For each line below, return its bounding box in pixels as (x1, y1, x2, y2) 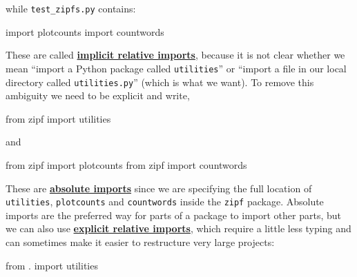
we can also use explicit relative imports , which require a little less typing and (6, 221, 351, 236)
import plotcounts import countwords (6, 24, 164, 39)
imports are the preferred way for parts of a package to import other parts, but (6, 207, 341, 222)
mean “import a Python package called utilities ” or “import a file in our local (6, 61, 347, 75)
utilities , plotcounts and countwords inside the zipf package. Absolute (6, 194, 324, 209)
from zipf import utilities (6, 111, 111, 125)
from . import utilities (6, 258, 98, 272)
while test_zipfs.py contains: (6, 1, 136, 15)
